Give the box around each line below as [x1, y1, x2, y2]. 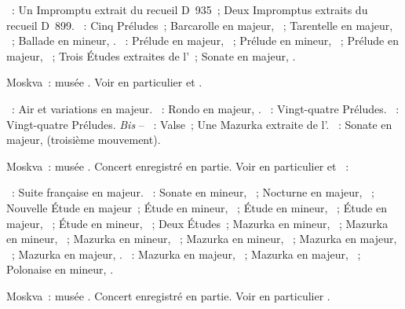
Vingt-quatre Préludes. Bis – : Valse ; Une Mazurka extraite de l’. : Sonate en [6, 116, 392, 132]
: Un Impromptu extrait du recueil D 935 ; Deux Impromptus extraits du [11, 2, 368, 17]
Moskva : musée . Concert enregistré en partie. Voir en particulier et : [6, 157, 349, 174]
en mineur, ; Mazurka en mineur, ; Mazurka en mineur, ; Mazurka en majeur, [6, 230, 397, 247]
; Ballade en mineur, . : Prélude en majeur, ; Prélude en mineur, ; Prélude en [11, 32, 399, 49]
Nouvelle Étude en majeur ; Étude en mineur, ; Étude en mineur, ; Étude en [6, 199, 388, 215]
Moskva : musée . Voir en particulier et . [6, 74, 202, 90]
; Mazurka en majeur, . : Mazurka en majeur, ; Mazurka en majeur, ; [11, 245, 361, 262]
